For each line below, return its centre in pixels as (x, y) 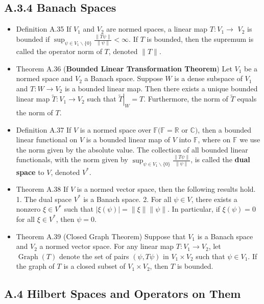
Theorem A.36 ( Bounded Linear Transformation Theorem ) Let (124, 68)
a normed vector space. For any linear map (107, 246)
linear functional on (47, 140)
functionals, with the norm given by (72, 159)
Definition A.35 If (44, 29)
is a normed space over (115, 129)
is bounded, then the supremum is (200, 39)
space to (30, 172)
